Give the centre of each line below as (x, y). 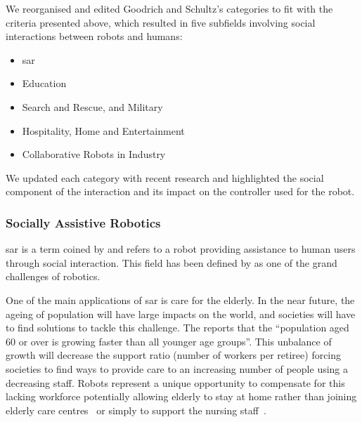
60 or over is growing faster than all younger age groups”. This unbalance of (169, 341)
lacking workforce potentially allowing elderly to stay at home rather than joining (181, 396)
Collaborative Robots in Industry (94, 154)
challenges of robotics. (53, 276)
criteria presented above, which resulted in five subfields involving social (161, 22)
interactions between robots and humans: (94, 36)
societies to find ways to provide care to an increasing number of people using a (177, 368)
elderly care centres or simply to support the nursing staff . (136, 410)
